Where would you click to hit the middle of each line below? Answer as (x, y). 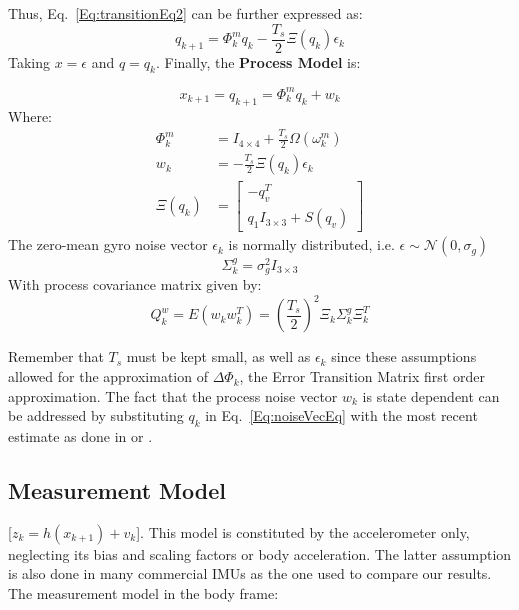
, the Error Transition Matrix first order (362, 376)
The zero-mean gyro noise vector (108, 244)
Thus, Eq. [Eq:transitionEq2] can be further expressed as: (185, 13)
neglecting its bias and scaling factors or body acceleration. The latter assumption (260, 553)
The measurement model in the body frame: (143, 593)
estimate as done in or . (80, 436)
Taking (29, 61)
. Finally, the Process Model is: (258, 61)
